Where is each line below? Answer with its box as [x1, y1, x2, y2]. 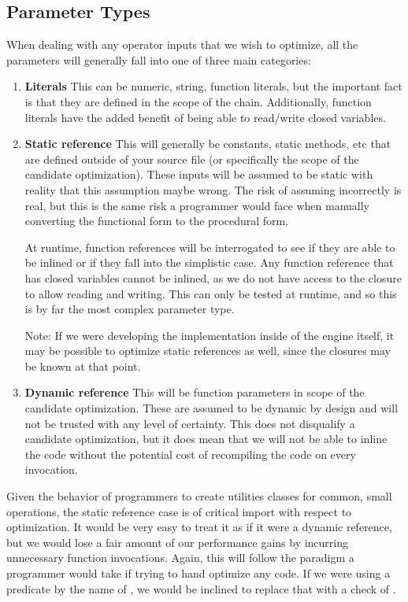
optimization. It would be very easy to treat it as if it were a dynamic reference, [6, 519, 392, 535]
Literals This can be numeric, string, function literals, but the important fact [24, 78, 402, 94]
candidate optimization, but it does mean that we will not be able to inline [24, 430, 388, 447]
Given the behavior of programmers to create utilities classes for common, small [6, 488, 392, 504]
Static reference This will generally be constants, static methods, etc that [24, 135, 391, 152]
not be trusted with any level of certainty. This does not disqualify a [24, 415, 355, 431]
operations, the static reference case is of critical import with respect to [6, 503, 352, 519]
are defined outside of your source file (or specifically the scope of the [24, 150, 359, 167]
